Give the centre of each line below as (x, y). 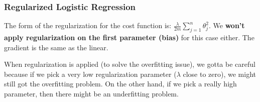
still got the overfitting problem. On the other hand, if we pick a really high (120, 84)
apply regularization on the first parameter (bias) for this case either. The (129, 37)
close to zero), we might (219, 74)
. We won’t (227, 25)
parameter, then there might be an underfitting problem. (91, 93)
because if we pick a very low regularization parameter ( (90, 74)
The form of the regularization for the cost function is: (88, 25)
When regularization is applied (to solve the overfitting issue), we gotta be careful (130, 64)
